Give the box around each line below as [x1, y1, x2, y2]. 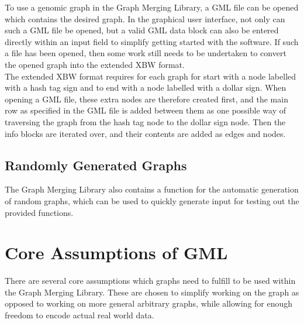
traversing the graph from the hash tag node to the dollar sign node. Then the [5, 115, 286, 128]
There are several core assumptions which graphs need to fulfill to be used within [5, 274, 296, 287]
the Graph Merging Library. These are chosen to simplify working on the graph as [5, 286, 299, 298]
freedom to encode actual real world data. [5, 309, 154, 321]
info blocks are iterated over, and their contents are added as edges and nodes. [5, 127, 286, 139]
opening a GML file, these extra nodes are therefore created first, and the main [5, 92, 288, 105]
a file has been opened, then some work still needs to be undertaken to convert [5, 47, 286, 59]
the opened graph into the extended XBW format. [5, 58, 185, 70]
